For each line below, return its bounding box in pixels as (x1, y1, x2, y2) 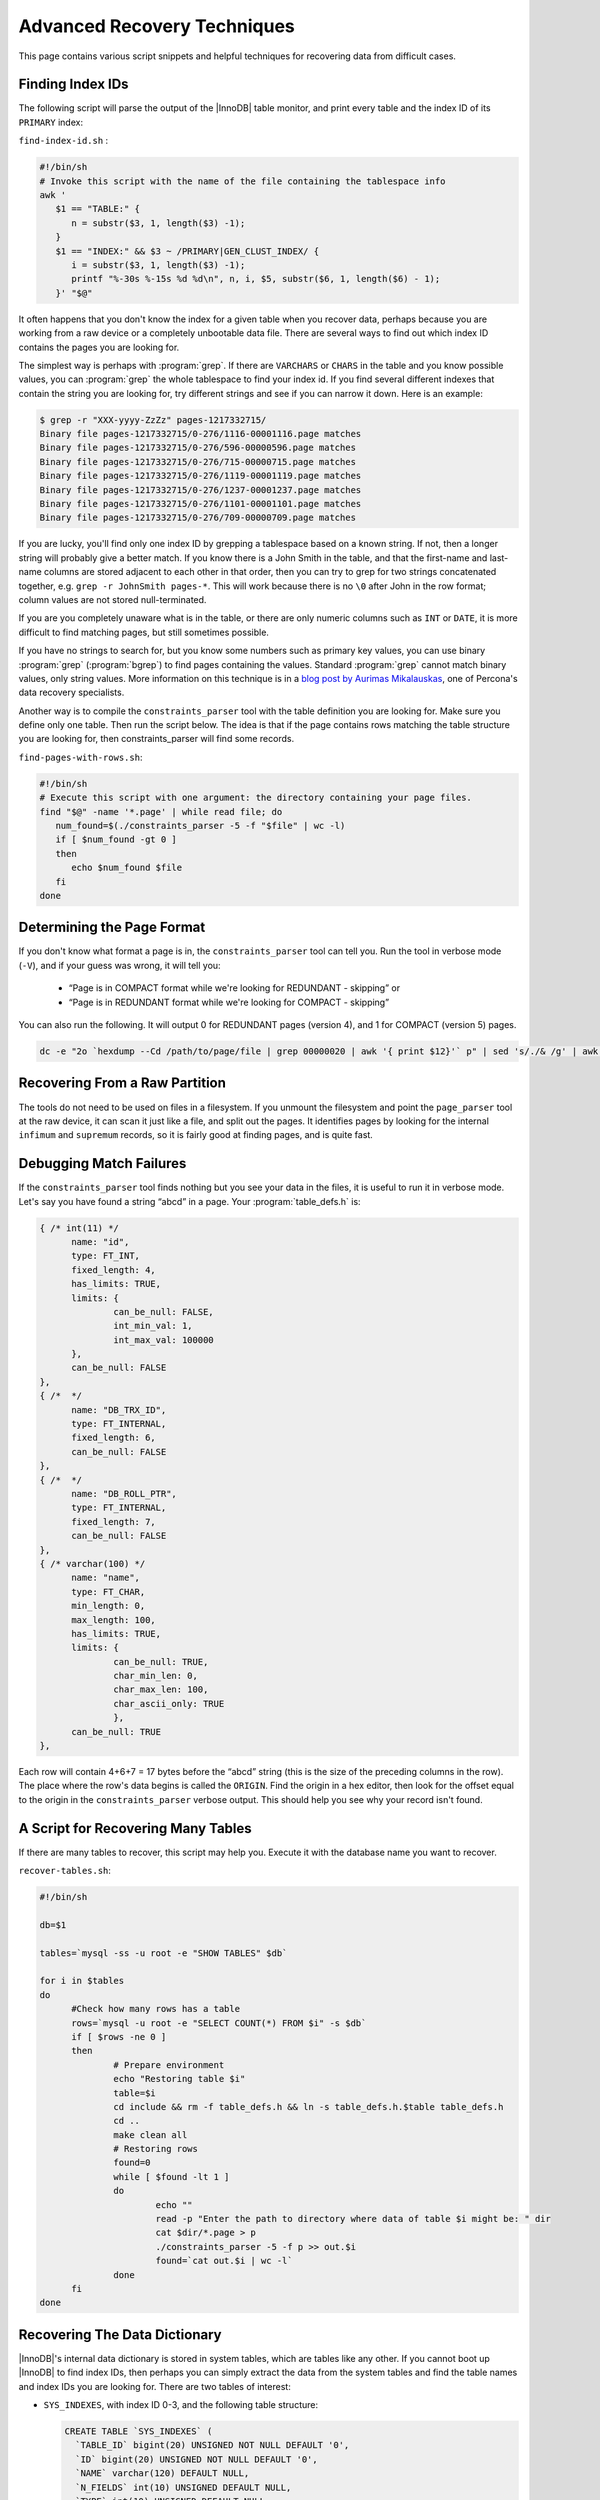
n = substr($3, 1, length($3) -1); (71, 217, 246, 229)
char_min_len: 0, (113, 1670, 199, 1682)
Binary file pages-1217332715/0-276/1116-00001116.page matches (39, 428, 362, 440)
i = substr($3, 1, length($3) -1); (71, 259, 246, 270)
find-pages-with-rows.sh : (18, 751, 143, 763)
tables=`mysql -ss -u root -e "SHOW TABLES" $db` (39, 1947, 288, 1959)
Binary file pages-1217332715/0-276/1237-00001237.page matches (39, 484, 362, 495)
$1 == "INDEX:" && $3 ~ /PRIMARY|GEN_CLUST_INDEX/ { (55, 245, 320, 257)
